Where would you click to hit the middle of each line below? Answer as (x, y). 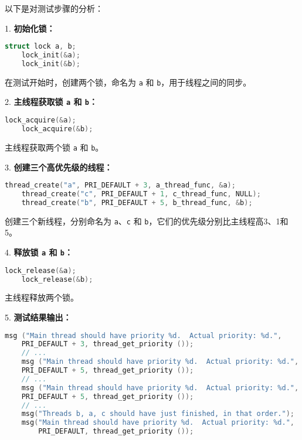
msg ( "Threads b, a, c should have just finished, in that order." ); (158, 414)
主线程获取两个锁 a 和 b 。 (54, 147)
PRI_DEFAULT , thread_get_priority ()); (116, 432)
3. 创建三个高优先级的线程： (59, 167)
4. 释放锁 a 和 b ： (39, 252)
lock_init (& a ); (51, 55)
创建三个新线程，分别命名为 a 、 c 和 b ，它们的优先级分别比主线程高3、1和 (147, 221)
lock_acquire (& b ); (57, 129)
